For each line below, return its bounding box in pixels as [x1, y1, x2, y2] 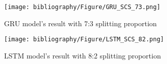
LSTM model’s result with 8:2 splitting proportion [4, 50, 161, 60]
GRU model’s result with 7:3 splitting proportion [4, 18, 157, 28]
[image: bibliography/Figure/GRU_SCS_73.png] [4, 4, 160, 11]
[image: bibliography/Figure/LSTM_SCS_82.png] [4, 36, 164, 43]
